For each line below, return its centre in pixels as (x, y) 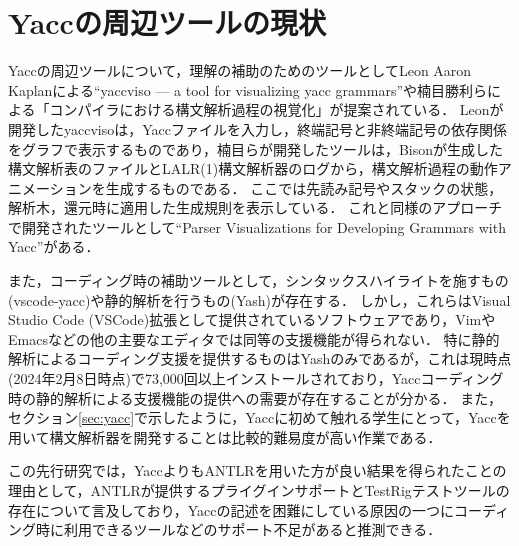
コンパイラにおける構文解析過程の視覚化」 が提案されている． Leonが (276, 109)
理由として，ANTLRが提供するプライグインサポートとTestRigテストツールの (259, 490)
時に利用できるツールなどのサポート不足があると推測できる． (238, 529)
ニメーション (50, 187)
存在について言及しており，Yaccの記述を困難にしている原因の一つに (231, 509)
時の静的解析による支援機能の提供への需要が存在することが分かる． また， (255, 397)
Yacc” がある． (54, 246)
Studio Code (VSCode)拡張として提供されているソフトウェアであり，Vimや (252, 319)
